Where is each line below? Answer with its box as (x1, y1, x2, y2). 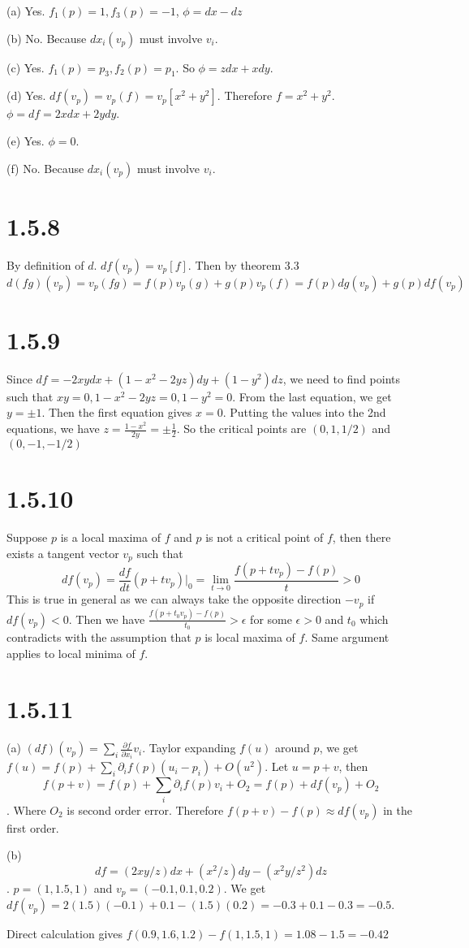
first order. (6, 819, 59, 836)
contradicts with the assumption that (6, 629, 191, 646)
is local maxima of (204, 629, 295, 646)
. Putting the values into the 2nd (222, 404, 386, 421)
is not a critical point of (205, 528, 324, 545)
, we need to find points (282, 370, 400, 387)
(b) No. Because (6, 29, 87, 46)
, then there (332, 528, 391, 545)
